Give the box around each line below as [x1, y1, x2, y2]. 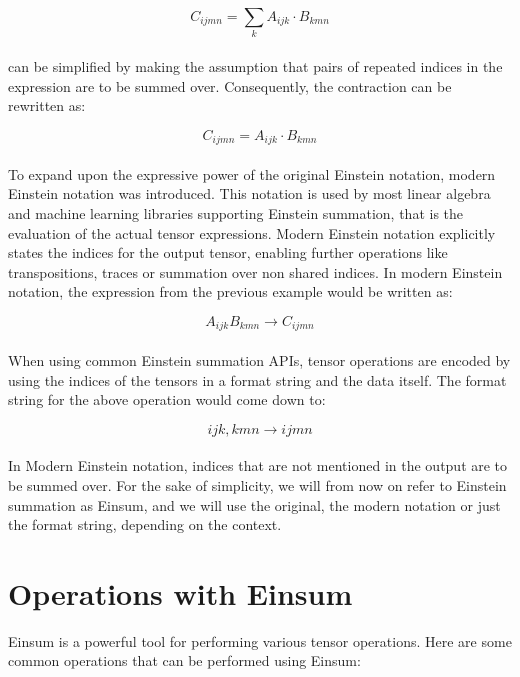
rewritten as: [8, 95, 86, 116]
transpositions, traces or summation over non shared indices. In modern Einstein [8, 261, 503, 282]
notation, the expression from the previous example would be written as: [8, 281, 453, 302]
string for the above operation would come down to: [8, 389, 326, 410]
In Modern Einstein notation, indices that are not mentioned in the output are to [8, 455, 508, 476]
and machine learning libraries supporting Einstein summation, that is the [8, 202, 464, 223]
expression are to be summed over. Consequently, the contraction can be [8, 75, 452, 96]
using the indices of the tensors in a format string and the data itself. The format [8, 369, 507, 390]
